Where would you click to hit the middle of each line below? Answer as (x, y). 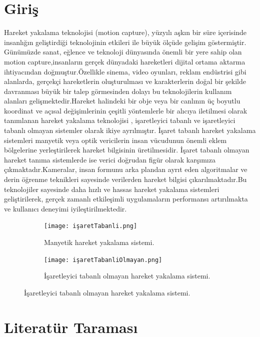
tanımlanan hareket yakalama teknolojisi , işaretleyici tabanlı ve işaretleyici (120, 120)
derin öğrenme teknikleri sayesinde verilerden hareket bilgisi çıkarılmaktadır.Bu (125, 179)
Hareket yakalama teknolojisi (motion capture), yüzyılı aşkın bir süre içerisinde (125, 32)
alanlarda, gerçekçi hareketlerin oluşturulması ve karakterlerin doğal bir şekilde (125, 81)
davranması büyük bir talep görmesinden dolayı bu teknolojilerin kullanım (118, 91)
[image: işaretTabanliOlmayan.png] (103, 260)
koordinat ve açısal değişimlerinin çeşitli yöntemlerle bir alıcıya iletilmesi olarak (126, 110)
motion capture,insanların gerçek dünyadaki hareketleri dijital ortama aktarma (125, 61)
